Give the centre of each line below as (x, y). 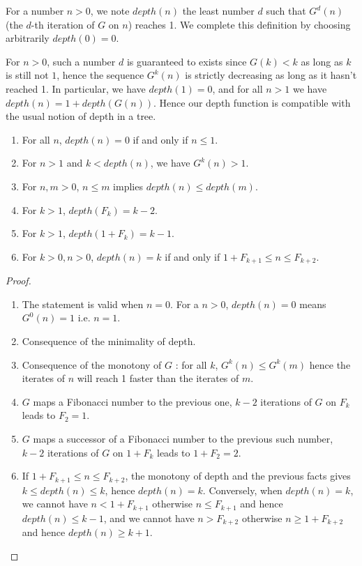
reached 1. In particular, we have (76, 88)
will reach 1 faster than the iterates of (158, 378)
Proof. (18, 281)
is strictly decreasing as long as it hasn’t (271, 75)
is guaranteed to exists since (187, 61)
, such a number (81, 61)
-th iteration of (63, 24)
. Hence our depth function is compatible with (252, 102)
